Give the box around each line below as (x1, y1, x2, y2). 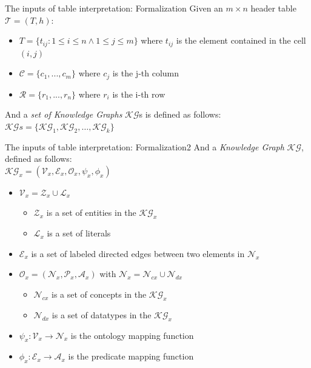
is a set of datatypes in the (52, 308, 152, 321)
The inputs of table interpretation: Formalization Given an (5, 2, 223, 14)
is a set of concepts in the (52, 288, 147, 301)
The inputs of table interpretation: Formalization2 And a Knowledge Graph (5, 140, 284, 153)
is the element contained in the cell (176, 34, 306, 47)
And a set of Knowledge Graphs (5, 108, 122, 121)
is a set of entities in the (46, 206, 136, 219)
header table (250, 2, 296, 14)
